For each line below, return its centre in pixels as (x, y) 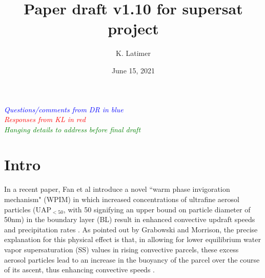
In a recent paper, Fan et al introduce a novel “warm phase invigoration (117, 189)
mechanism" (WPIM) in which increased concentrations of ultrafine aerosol (122, 199)
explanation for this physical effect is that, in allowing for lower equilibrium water (132, 239)
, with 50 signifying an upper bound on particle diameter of (157, 209)
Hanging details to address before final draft (73, 129)
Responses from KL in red (45, 119)
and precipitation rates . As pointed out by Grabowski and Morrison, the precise (131, 229)
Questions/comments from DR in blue (64, 109)
